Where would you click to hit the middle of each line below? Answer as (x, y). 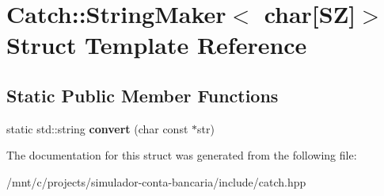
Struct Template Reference (157, 45)
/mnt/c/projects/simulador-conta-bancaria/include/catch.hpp (156, 181)
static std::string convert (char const (97, 128)
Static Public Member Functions (143, 95)
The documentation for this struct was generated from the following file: (182, 155)
